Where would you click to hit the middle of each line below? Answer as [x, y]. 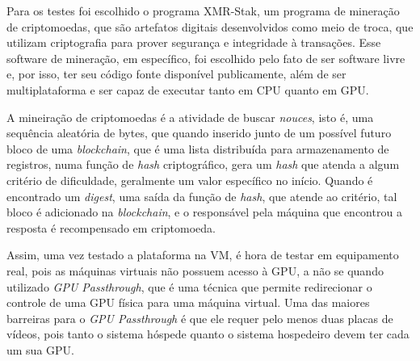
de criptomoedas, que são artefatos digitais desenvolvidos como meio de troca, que [210, 26]
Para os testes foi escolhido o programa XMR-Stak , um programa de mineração [203, 10]
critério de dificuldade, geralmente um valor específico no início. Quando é [190, 180]
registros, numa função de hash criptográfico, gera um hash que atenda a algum [203, 164]
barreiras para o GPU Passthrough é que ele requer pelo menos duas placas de [200, 318]
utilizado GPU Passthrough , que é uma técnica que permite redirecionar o [189, 286]
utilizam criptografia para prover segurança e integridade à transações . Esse [194, 42]
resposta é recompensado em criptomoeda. [111, 227]
